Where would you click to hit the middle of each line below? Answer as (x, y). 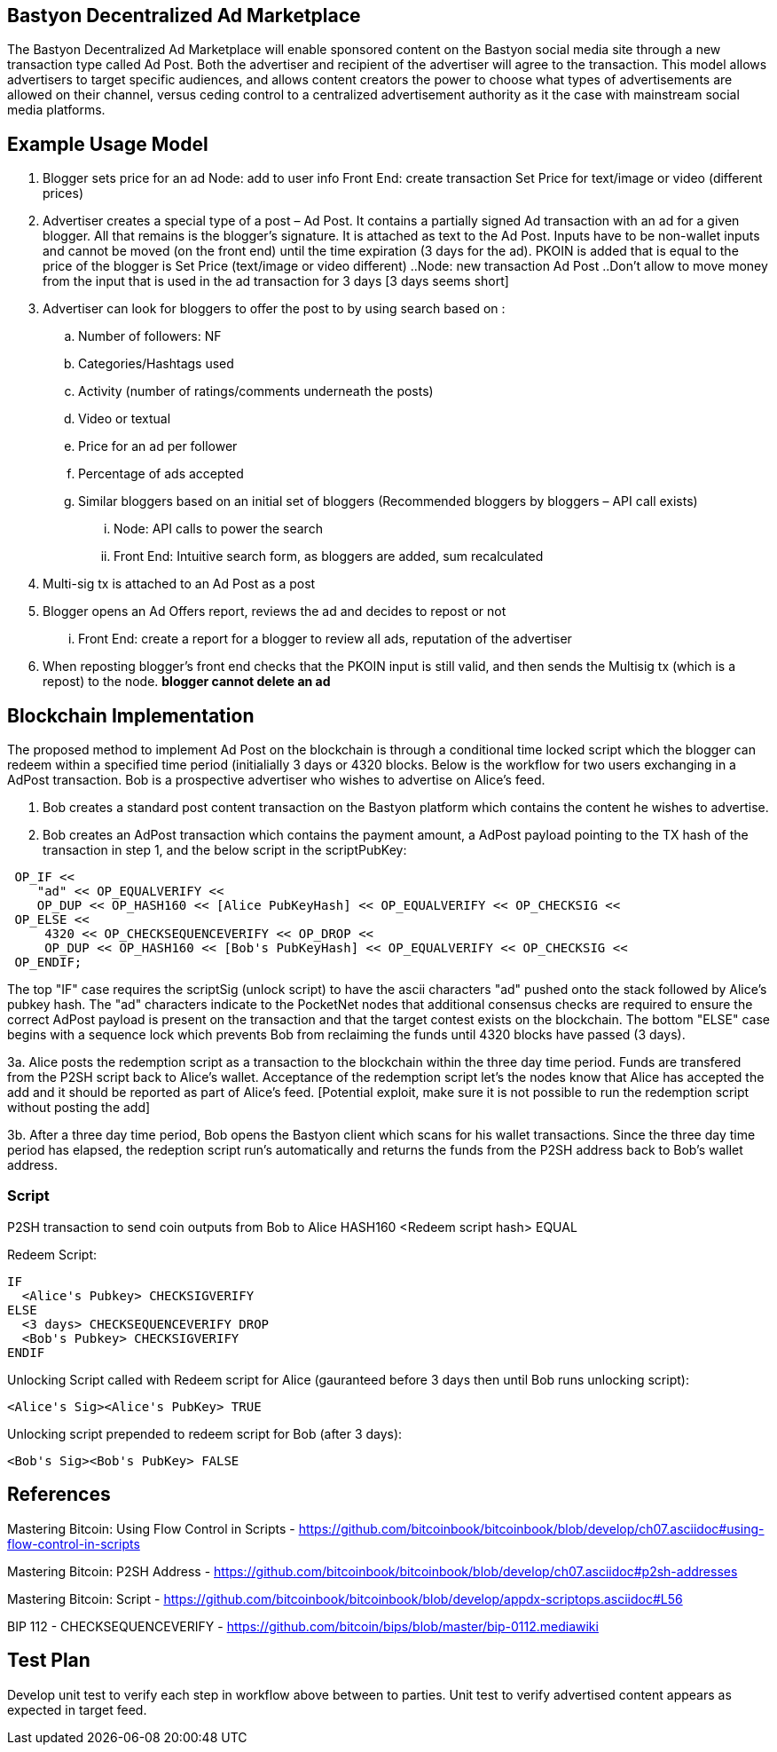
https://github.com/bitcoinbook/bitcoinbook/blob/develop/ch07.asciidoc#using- (531, 1528)
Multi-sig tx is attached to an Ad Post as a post (179, 584)
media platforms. (56, 110)
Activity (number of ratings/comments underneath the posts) (256, 391)
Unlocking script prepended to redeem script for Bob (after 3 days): (205, 1433)
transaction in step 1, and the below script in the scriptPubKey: (225, 850)
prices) (63, 193)
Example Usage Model (108, 144)
